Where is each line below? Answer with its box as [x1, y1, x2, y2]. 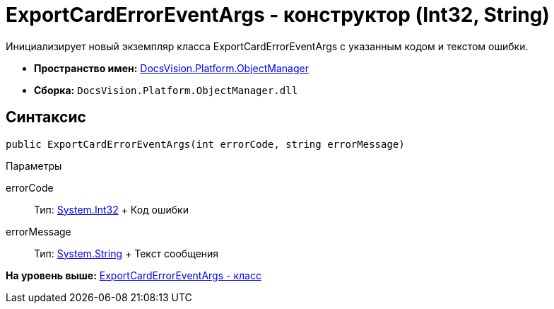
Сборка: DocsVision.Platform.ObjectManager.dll [34, 83, 298, 96]
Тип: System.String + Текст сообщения [34, 247, 219, 260]
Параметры [6, 159, 62, 172]
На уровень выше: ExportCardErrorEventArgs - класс [6, 269, 261, 281]
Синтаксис [6, 108, 86, 127]
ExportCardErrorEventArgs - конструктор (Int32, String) [6, 3, 550, 27]
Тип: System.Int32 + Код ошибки [34, 203, 189, 216]
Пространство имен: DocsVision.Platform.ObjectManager [34, 62, 309, 74]
